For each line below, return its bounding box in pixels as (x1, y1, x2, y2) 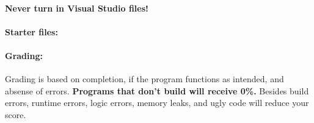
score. (5, 108, 26, 121)
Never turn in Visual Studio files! (5, 1, 148, 14)
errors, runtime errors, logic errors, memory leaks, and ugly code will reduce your (5, 96, 309, 109)
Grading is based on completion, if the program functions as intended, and (5, 72, 284, 85)
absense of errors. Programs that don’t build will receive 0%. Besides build (5, 84, 309, 97)
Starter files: (5, 25, 58, 38)
